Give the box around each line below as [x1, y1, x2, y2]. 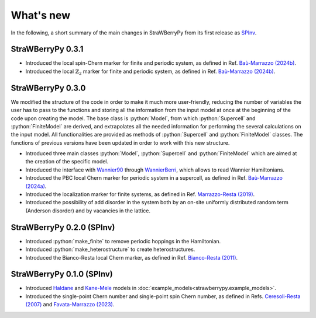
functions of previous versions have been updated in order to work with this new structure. [11, 139, 230, 146]
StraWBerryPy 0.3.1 [11, 44, 84, 54]
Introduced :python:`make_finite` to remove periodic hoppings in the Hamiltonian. [25, 237, 221, 244]
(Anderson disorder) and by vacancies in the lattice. [25, 207, 150, 214]
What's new [11, 9, 71, 22]
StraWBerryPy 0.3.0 [11, 83, 86, 93]
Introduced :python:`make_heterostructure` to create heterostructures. [25, 246, 195, 253]
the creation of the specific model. [25, 158, 109, 165]
